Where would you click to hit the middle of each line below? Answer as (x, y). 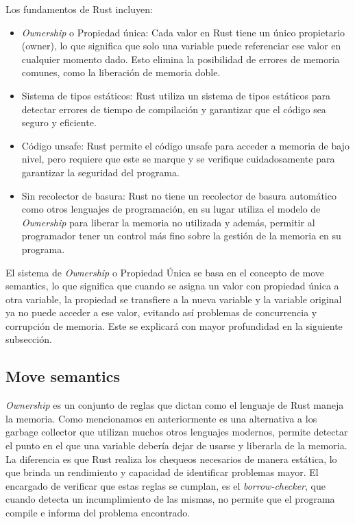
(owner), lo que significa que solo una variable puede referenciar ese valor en (181, 46)
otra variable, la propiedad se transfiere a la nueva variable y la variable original (174, 299)
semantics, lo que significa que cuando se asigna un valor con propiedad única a (172, 286)
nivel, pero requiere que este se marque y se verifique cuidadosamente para (178, 159)
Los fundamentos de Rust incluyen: (79, 9)
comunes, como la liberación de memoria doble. (121, 72)
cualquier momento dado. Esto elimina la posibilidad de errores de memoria (181, 59)
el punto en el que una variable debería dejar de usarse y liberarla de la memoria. (176, 445)
